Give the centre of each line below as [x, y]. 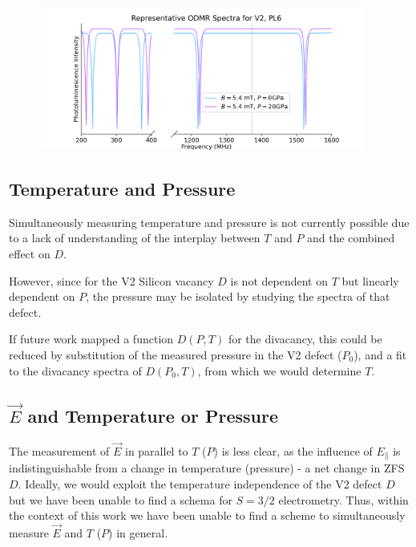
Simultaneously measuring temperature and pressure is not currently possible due [209, 222]
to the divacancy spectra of [75, 370]
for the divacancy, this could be [305, 339]
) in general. [138, 532]
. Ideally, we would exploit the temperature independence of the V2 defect [200, 483]
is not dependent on [279, 280]
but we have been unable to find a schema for [121, 499]
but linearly [370, 280]
